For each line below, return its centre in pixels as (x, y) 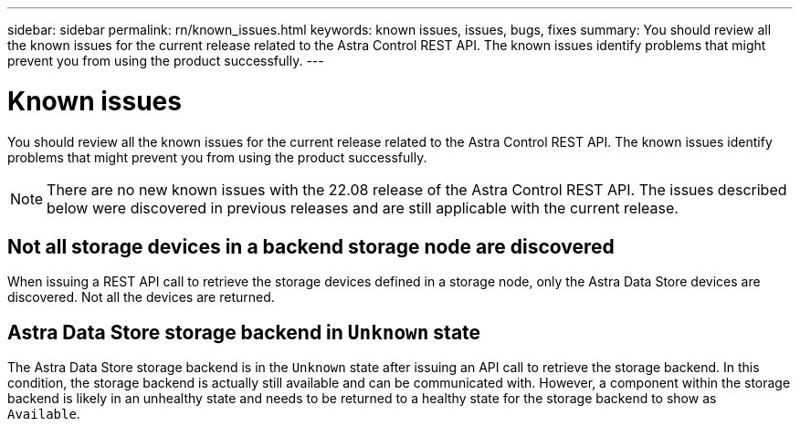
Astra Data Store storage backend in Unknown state (244, 332)
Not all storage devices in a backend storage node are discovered (311, 246)
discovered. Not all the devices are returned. (141, 297)
